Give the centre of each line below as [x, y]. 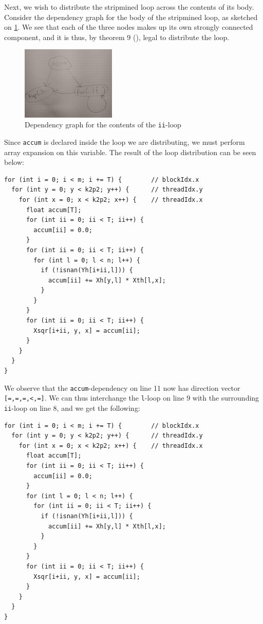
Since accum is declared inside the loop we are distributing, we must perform [125, 141]
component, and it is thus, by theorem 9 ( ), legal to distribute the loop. [117, 37]
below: [14, 162]
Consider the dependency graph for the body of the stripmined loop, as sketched [131, 17]
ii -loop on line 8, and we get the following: [72, 408]
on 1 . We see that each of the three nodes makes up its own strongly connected [129, 27]
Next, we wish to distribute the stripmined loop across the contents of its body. [129, 7]
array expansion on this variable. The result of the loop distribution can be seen [130, 152]
